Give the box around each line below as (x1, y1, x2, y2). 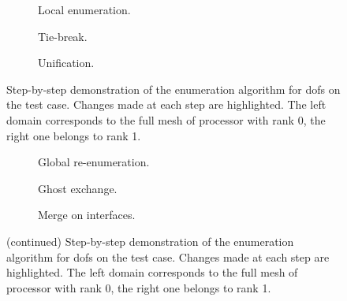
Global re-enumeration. (38, 154, 150, 170)
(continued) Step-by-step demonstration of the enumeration (6, 232, 294, 249)
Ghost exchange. (38, 180, 118, 196)
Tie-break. (38, 28, 88, 44)
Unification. (38, 54, 95, 71)
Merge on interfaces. (38, 206, 136, 223)
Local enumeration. (38, 2, 131, 17)
